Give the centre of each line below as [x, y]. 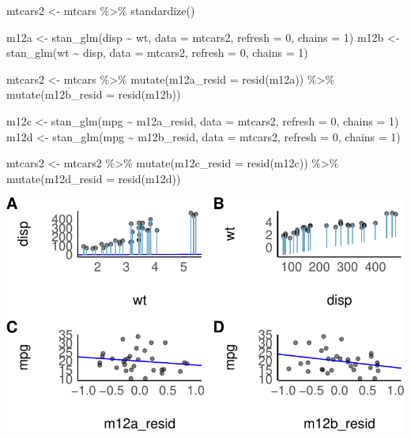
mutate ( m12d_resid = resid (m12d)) [94, 178]
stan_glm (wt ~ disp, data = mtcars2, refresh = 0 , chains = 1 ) [157, 52]
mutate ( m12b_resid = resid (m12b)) [94, 94]
